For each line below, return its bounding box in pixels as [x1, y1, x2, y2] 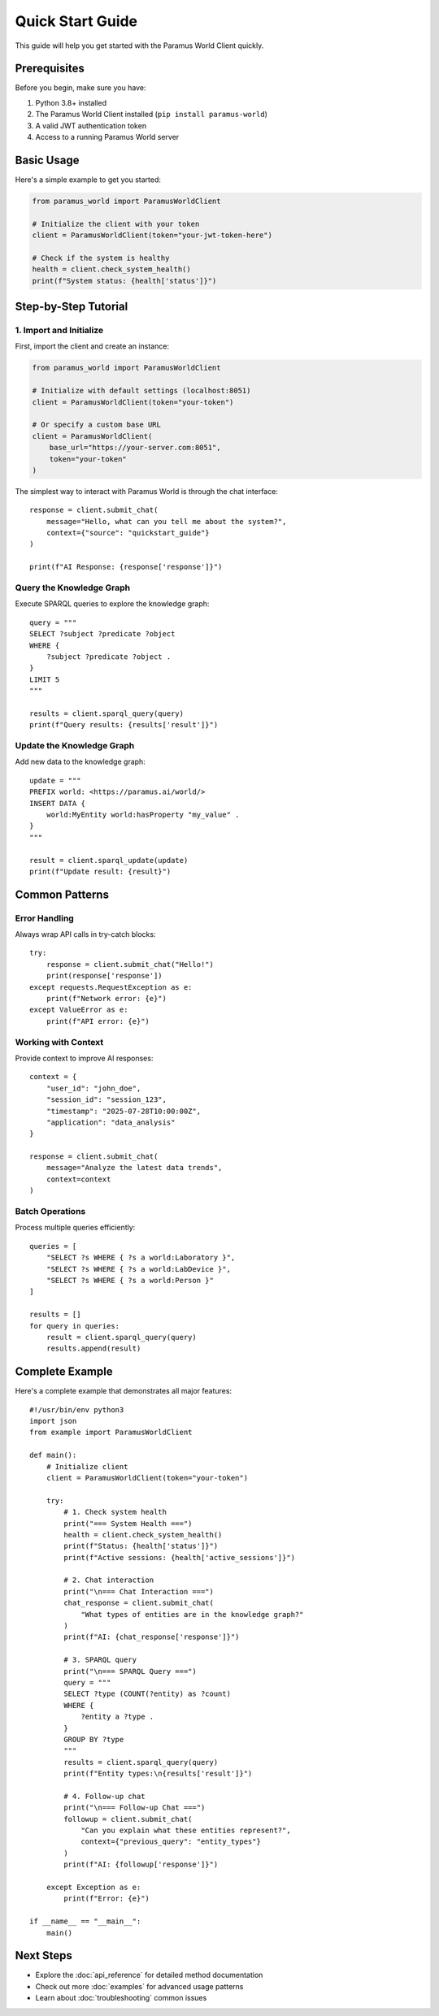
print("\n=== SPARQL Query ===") [63, 1667, 197, 1676]
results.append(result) [46, 1344, 141, 1353]
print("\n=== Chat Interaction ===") [63, 1587, 215, 1596]
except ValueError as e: [29, 1005, 128, 1015]
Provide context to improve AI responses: [15, 1053, 154, 1063]
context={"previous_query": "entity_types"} [80, 1837, 262, 1846]
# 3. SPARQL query [63, 1655, 137, 1665]
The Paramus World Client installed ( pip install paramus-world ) [35, 110, 268, 119]
